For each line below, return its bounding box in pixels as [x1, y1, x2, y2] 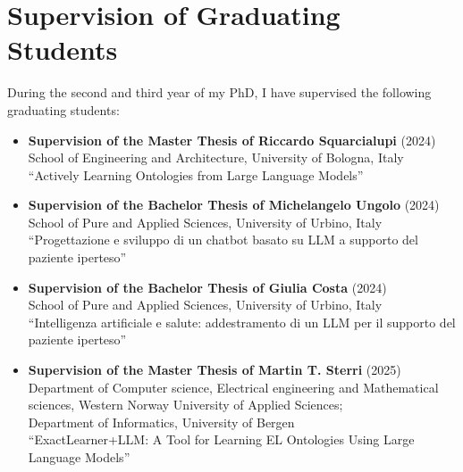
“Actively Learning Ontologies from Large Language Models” [28, 165, 364, 184]
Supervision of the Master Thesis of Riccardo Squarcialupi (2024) [28, 130, 436, 149]
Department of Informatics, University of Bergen [28, 412, 295, 431]
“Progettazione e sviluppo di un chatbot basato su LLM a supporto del [28, 230, 418, 249]
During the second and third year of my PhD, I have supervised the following [7, 83, 432, 102]
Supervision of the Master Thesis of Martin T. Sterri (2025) [28, 360, 401, 379]
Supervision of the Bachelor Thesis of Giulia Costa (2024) [28, 277, 387, 296]
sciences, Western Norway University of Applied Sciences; [28, 395, 343, 414]
